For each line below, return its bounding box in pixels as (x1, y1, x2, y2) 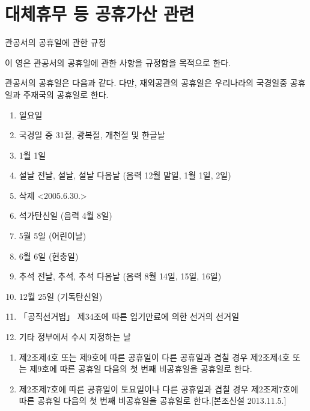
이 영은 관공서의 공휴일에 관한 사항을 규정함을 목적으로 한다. (5, 56, 231, 68)
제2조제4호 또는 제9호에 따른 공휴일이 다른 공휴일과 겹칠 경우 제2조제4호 (19, 350, 290, 363)
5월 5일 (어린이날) (19, 230, 87, 242)
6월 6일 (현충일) (19, 249, 79, 262)
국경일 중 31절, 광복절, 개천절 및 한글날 (19, 129, 165, 141)
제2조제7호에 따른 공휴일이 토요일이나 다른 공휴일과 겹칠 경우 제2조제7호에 (19, 382, 299, 395)
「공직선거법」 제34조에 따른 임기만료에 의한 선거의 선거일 (19, 310, 240, 323)
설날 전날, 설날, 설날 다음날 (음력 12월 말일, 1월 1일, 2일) (19, 169, 231, 181)
